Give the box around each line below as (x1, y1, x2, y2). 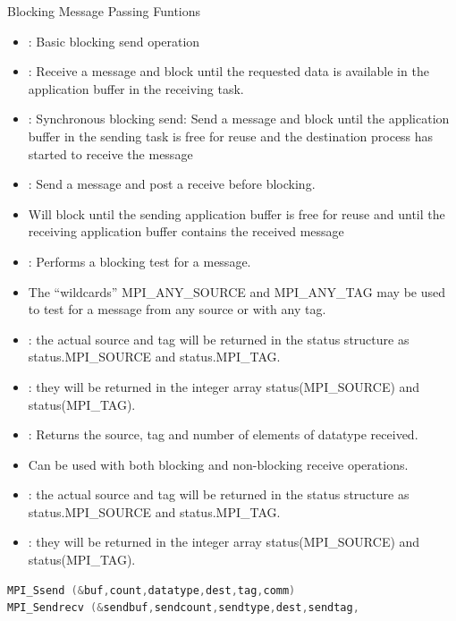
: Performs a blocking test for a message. (28, 251, 251, 270)
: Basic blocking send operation (28, 31, 200, 50)
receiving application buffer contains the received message (28, 222, 344, 241)
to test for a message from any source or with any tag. (28, 300, 326, 319)
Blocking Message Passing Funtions (7, 2, 201, 20)
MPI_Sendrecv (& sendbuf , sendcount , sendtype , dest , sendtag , (7, 601, 359, 615)
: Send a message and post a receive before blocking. (28, 174, 316, 193)
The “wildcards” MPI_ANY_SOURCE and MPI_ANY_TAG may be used (28, 282, 445, 301)
